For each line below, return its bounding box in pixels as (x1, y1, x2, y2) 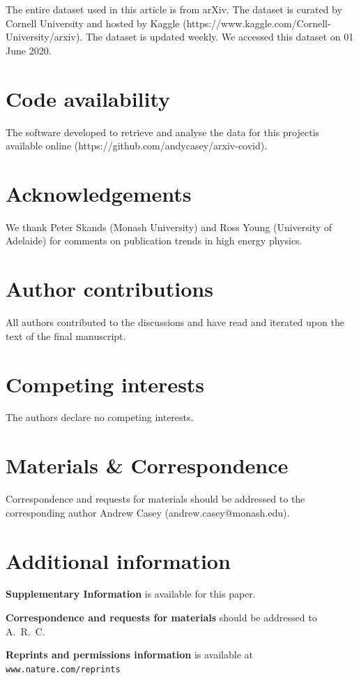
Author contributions (6, 274, 213, 303)
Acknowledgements (6, 179, 192, 207)
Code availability (6, 84, 171, 112)
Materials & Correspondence (6, 451, 289, 480)
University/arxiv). (6, 29, 83, 44)
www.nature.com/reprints (6, 664, 121, 674)
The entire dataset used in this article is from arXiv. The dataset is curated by (6, 2, 342, 16)
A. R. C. (6, 623, 45, 638)
